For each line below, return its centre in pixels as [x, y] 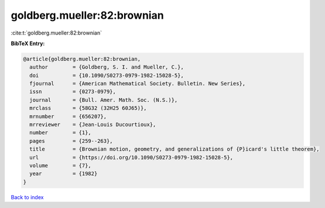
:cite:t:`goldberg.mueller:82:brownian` [57, 33]
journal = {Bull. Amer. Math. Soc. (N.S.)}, [104, 100]
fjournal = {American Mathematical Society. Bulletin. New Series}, [138, 84]
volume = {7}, [61, 166]
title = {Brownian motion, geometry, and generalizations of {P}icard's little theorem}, [175, 149]
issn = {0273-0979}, [73, 92]
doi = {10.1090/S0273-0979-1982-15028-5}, [107, 75]
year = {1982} [64, 174]
